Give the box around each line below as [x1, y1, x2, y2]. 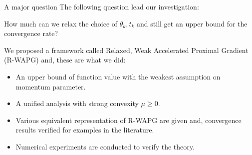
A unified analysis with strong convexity [15, 98, 139, 108]
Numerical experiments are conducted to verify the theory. [15, 141, 195, 151]
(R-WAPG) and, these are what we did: [4, 54, 126, 65]
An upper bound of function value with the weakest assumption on [15, 71, 221, 81]
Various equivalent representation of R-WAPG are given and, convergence [15, 114, 242, 125]
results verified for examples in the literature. [15, 124, 154, 135]
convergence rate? [4, 28, 58, 38]
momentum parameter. [15, 81, 86, 91]
